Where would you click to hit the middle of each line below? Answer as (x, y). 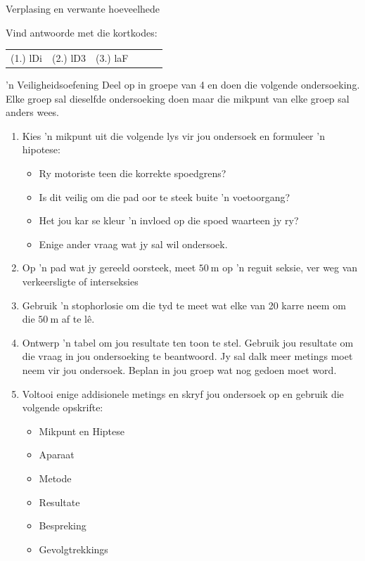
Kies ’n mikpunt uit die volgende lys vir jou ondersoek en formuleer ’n (173, 135)
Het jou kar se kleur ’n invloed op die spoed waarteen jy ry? (169, 220)
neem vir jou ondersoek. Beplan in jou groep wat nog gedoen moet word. (179, 369)
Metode (55, 478)
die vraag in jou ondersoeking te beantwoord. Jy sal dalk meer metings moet (187, 356)
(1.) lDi (26, 57)
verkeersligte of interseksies (80, 281)
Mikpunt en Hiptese (82, 431)
